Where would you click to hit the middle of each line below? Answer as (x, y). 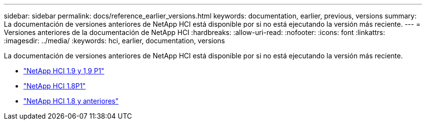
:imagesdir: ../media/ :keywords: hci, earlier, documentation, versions (115, 41)
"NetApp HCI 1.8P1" (55, 86)
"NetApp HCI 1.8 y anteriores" (71, 101)
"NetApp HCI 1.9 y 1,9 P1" (64, 71)
